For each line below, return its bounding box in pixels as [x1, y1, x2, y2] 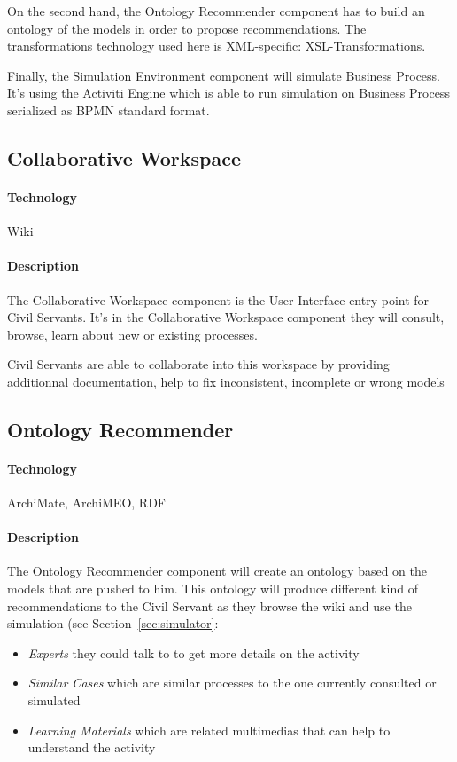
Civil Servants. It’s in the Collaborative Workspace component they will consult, [7, 308, 445, 326]
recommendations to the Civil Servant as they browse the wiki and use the [7, 596, 412, 615]
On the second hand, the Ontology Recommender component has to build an [7, 2, 425, 20]
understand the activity [27, 738, 156, 757]
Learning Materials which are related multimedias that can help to [27, 720, 391, 739]
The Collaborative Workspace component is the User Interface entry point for [7, 290, 430, 309]
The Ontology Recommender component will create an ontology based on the [7, 562, 427, 580]
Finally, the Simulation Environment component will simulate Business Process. [7, 66, 441, 84]
